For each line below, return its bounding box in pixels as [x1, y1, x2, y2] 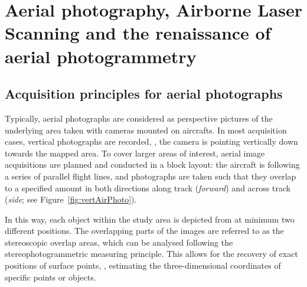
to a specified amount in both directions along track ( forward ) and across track [5, 181, 291, 194]
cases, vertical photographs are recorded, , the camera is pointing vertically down [5, 135, 298, 148]
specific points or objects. [5, 270, 96, 283]
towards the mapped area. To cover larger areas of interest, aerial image [5, 146, 265, 159]
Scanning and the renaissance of [5, 21, 271, 45]
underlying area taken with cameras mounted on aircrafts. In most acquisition [5, 123, 287, 136]
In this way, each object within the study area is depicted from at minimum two [5, 213, 295, 225]
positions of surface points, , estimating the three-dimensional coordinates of [5, 259, 281, 272]
